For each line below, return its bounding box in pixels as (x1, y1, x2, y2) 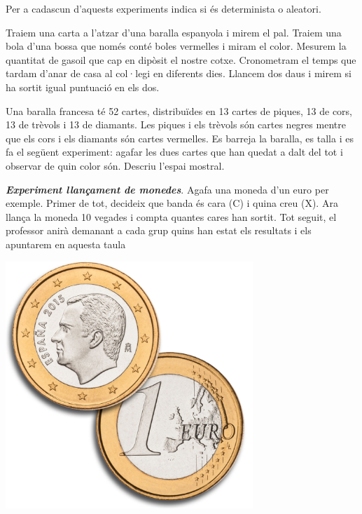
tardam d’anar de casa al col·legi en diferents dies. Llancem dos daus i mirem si (6, 66, 351, 81)
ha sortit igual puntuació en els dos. (6, 79, 160, 94)
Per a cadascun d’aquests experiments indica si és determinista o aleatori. (6, 1, 321, 15)
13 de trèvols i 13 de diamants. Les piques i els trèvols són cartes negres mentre (6, 117, 346, 132)
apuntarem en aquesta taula (6, 236, 126, 251)
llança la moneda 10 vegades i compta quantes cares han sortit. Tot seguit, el (6, 209, 337, 224)
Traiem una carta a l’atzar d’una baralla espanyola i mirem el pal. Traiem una (6, 25, 342, 39)
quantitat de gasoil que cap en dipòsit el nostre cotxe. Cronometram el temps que (6, 52, 356, 67)
